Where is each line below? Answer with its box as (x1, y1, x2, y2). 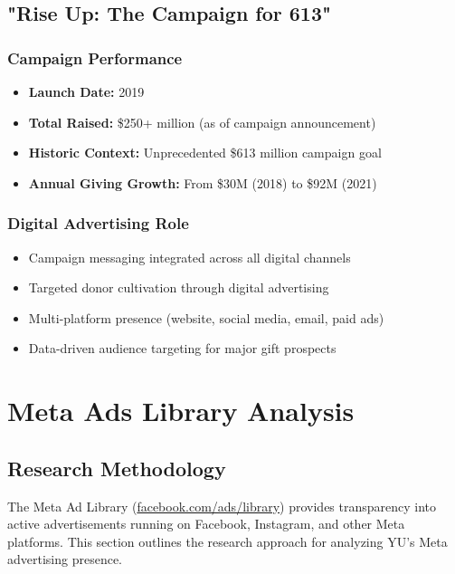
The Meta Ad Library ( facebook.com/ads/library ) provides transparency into (7, 496, 437, 515)
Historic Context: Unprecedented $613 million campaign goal (28, 143, 382, 162)
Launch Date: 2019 (28, 82, 145, 100)
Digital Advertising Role (7, 212, 189, 234)
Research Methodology (7, 454, 226, 482)
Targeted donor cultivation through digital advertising (28, 278, 329, 297)
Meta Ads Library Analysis (7, 392, 355, 429)
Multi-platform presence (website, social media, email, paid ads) (28, 308, 384, 327)
